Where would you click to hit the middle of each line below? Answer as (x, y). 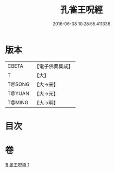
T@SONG (19, 84)
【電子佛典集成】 (54, 66)
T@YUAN (18, 93)
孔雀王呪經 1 (17, 165)
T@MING (18, 102)
